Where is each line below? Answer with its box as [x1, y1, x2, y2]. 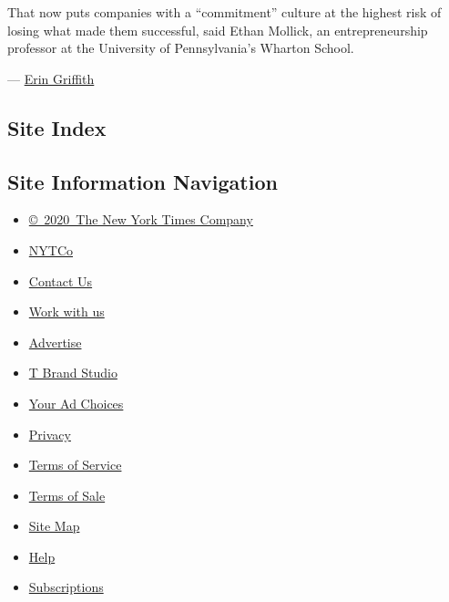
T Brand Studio [28, 363, 117, 382]
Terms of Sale [28, 485, 106, 504]
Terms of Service [28, 455, 122, 474]
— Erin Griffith [7, 68, 95, 88]
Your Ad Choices [28, 393, 124, 412]
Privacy [28, 424, 71, 443]
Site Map [28, 516, 80, 535]
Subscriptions [28, 577, 104, 597]
